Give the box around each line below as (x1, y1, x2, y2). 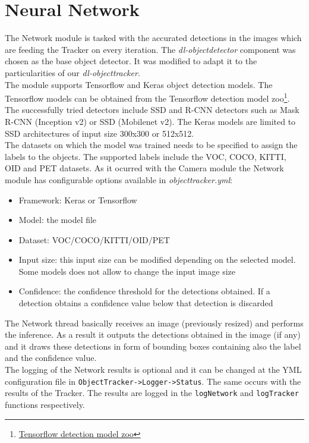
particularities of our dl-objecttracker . (5, 66, 140, 78)
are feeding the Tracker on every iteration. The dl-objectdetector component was (5, 43, 296, 55)
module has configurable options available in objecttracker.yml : (5, 173, 232, 186)
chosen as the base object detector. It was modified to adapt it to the (5, 55, 257, 67)
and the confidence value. (5, 351, 97, 364)
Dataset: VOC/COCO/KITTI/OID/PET (18, 233, 170, 246)
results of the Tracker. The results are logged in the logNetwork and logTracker (5, 387, 299, 399)
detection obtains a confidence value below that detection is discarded (18, 297, 273, 309)
